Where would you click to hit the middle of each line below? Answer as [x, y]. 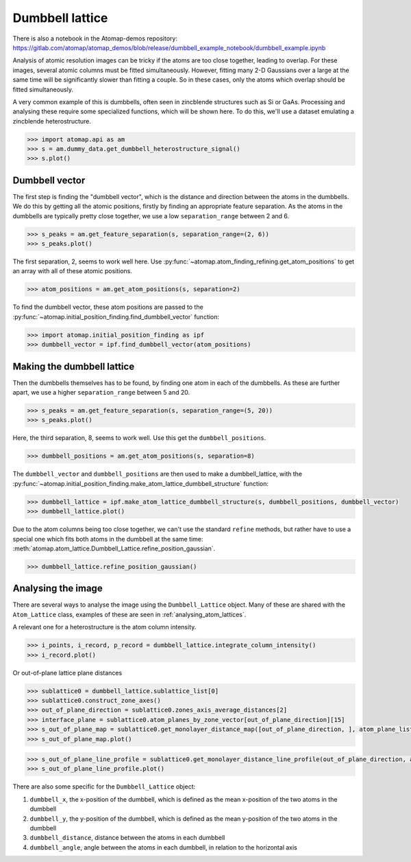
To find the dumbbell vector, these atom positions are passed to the [108, 307]
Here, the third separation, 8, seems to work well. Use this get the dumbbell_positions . [139, 438]
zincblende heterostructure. [52, 121]
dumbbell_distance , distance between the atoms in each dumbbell [127, 838]
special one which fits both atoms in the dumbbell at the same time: [108, 539]
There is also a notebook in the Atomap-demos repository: [95, 38]
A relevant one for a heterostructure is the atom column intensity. [104, 627]
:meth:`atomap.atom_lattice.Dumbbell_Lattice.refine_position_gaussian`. [114, 548]
